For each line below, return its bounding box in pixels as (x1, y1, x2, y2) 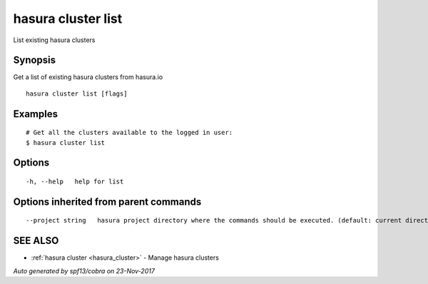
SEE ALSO (13, 235, 59, 247)
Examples (13, 108, 58, 120)
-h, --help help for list (26, 178, 124, 186)
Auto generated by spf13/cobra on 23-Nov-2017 (13, 266, 155, 275)
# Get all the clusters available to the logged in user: (26, 128, 233, 137)
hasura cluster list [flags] (26, 89, 128, 98)
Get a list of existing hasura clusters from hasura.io (13, 73, 163, 81)
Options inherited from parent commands (13, 196, 202, 208)
